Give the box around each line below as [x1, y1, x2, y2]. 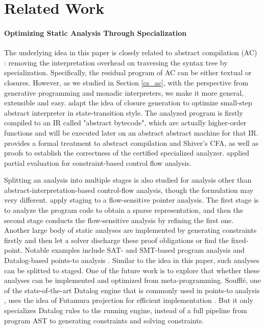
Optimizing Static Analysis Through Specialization [4, 27, 187, 38]
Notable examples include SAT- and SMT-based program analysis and [25, 245, 245, 255]
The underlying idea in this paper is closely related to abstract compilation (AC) [4, 47, 257, 58]
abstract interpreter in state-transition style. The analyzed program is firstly [4, 107, 243, 118]
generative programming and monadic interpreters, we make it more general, [4, 87, 244, 98]
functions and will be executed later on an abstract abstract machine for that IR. [4, 127, 258, 138]
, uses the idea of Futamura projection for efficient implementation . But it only [4, 295, 253, 305]
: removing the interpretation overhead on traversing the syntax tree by [4, 57, 228, 68]
